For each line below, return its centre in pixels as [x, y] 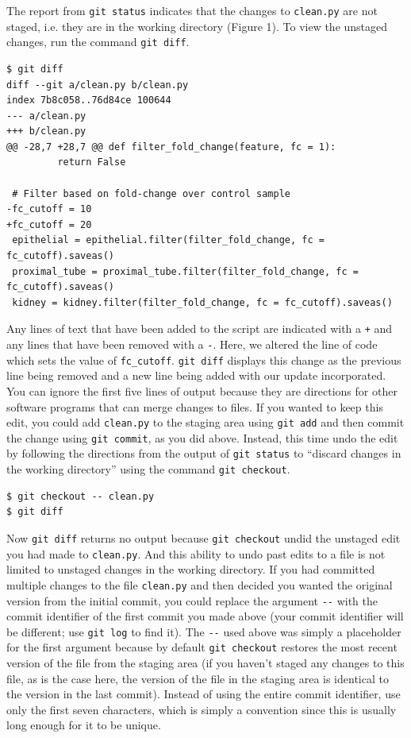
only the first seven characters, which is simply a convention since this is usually [202, 709]
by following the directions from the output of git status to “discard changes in [204, 453]
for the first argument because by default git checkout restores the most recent [202, 647]
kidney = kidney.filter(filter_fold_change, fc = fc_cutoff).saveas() [202, 302]
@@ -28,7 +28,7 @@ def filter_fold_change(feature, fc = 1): [171, 147]
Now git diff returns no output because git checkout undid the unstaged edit [204, 537]
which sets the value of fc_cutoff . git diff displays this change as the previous [204, 359]
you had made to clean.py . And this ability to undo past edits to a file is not [196, 553]
